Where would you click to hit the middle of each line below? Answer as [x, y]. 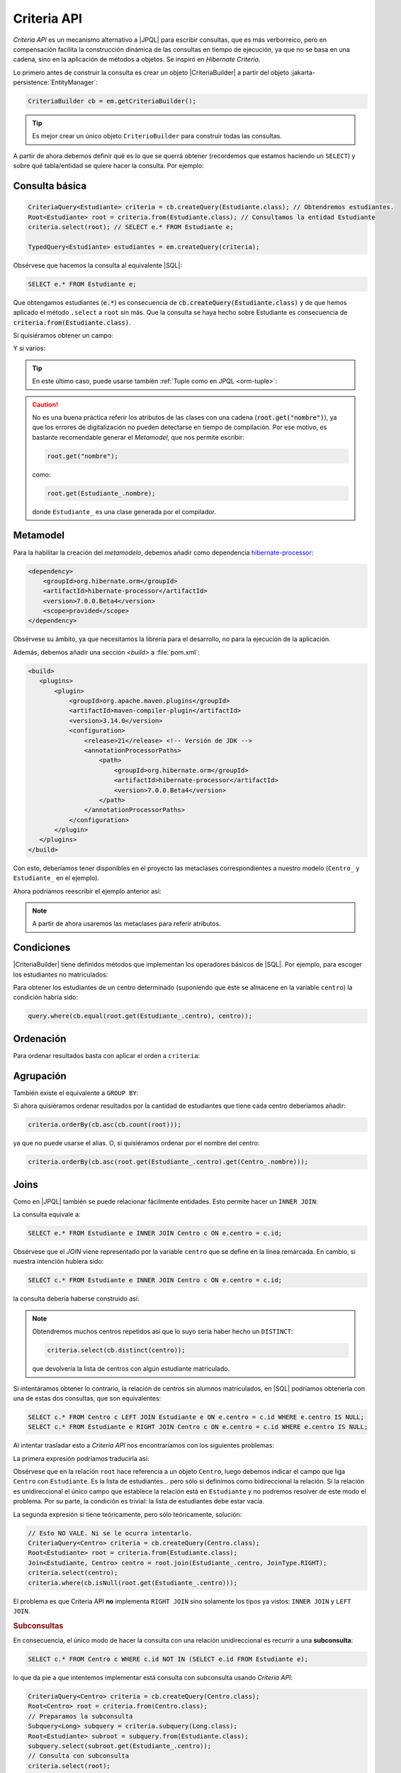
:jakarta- [303, 72]
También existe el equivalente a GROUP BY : [76, 1093]
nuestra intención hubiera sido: [58, 1262]
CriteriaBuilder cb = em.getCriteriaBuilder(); [112, 101]
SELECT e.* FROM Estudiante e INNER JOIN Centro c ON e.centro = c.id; [155, 1233]
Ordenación [40, 1039]
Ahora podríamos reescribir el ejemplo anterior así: [87, 891]
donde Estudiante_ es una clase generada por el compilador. [124, 511]
